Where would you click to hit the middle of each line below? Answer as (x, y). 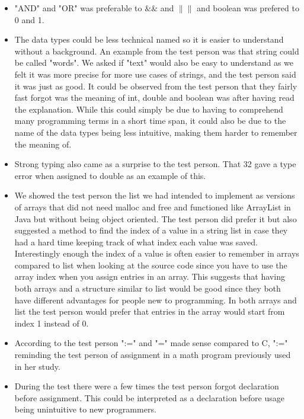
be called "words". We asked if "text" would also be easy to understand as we (154, 63)
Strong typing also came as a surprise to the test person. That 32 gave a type (155, 164)
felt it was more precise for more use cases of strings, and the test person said (155, 74)
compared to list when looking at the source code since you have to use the (151, 265)
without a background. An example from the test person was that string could (157, 51)
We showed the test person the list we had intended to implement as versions (155, 195)
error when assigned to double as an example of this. (110, 175)
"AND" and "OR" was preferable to (78, 8)
